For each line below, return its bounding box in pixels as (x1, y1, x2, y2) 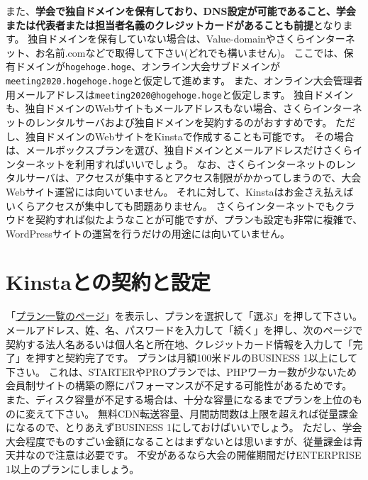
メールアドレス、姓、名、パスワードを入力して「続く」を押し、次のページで (6, 323, 363, 337)
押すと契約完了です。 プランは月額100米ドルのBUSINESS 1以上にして (35, 350, 358, 365)
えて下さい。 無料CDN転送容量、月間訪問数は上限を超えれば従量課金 (35, 406, 359, 420)
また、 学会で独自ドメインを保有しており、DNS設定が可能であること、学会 (6, 4, 356, 18)
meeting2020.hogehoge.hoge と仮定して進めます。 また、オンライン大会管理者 (6, 73, 363, 88)
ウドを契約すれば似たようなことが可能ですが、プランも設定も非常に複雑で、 (6, 212, 363, 227)
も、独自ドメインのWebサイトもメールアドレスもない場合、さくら (6, 101, 313, 116)
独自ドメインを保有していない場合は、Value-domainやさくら (28, 31, 306, 46)
